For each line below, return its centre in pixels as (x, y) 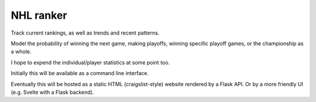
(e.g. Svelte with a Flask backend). (52, 92)
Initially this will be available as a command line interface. (80, 73)
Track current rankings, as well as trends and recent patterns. (85, 33)
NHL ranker (39, 15)
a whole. (21, 52)
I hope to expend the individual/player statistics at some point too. (90, 62)
